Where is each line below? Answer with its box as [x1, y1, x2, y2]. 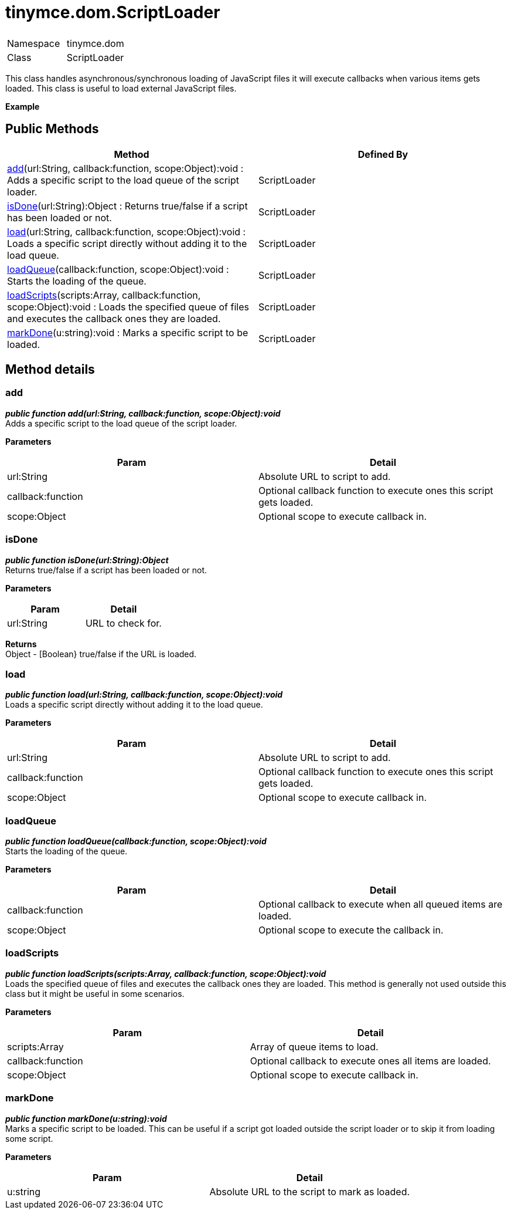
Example [5, 101, 40, 111]
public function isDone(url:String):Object [5, 554, 169, 565]
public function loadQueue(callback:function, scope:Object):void [5, 836, 267, 847]
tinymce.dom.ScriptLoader [5, 2, 220, 22]
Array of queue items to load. [250, 1040, 379, 1053]
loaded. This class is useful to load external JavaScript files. [5, 83, 237, 93]
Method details [5, 362, 95, 377]
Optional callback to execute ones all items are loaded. [250, 1054, 491, 1067]
